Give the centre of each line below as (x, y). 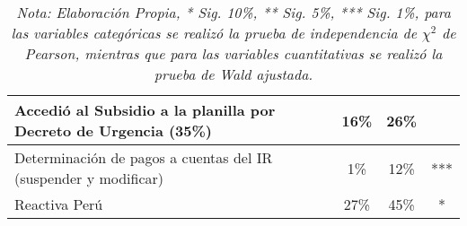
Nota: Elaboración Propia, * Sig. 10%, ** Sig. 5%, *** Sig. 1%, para (233, 12)
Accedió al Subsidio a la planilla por (145, 110)
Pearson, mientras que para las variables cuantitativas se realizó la (233, 53)
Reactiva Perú (59, 204)
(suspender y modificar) (89, 178)
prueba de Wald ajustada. (233, 74)
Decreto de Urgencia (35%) (113, 130)
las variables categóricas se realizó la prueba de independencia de (214, 33)
